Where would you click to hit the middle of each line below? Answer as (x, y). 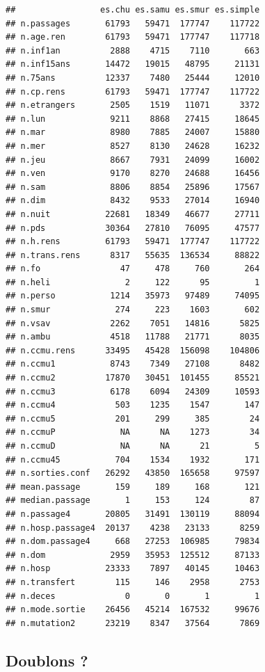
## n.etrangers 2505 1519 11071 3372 (133, 105)
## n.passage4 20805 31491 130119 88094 (133, 514)
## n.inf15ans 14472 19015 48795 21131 (133, 64)
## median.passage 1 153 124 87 (133, 501)
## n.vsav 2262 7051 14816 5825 (133, 323)
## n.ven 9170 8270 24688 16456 (133, 174)
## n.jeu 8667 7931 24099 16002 (133, 160)
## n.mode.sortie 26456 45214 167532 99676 (133, 610)
